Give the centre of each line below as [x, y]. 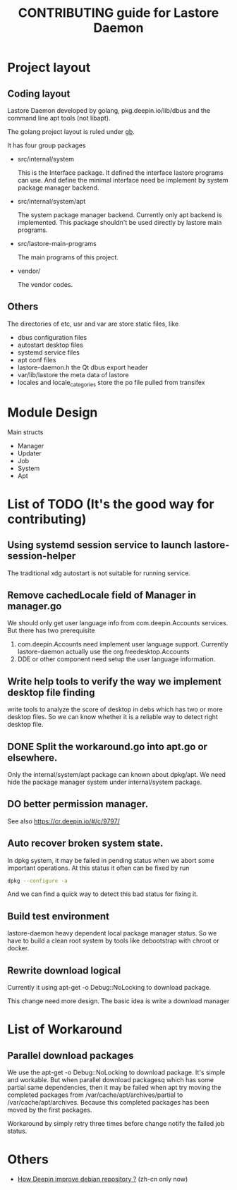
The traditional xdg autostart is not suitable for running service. [99, 573]
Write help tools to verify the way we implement [115, 681]
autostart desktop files [50, 345]
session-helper [42, 556]
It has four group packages [47, 145]
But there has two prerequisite [51, 631]
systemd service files [48, 352]
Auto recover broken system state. [85, 844]
